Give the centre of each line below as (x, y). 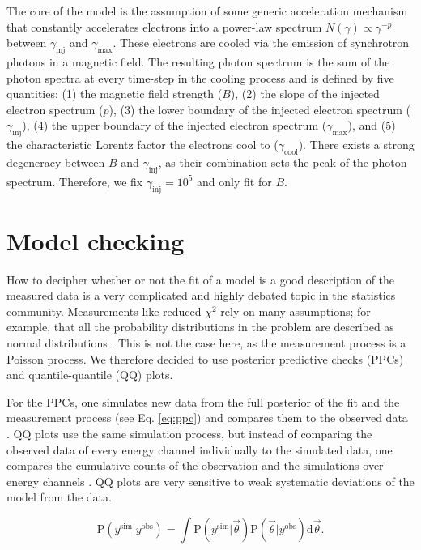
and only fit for (234, 181)
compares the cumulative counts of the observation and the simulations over (195, 465)
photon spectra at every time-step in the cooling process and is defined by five (200, 77)
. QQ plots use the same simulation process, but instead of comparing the (189, 434)
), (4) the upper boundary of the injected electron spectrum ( (174, 125)
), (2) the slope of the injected (305, 94)
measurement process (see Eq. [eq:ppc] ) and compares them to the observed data (207, 418)
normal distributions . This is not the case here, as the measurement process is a (206, 343)
